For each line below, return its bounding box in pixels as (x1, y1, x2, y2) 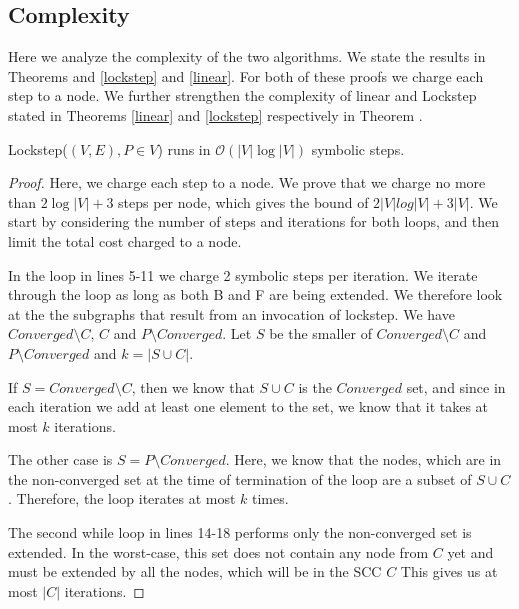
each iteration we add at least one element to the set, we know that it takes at (8, 396, 489, 417)
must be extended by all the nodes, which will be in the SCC (8, 561, 382, 582)
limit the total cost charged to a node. (8, 230, 242, 251)
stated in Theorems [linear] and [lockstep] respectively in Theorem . (8, 104, 423, 125)
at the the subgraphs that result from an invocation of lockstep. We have (8, 303, 455, 324)
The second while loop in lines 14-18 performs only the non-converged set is (8, 522, 472, 543)
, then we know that (131, 376, 255, 397)
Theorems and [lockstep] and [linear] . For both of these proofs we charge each (8, 65, 484, 86)
